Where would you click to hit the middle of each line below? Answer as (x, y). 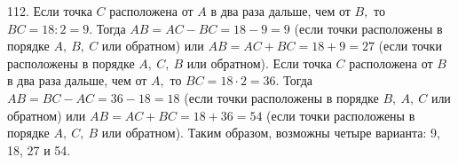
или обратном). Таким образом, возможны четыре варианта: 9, (271, 133)
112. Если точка (50, 11)
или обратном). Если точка (259, 63)
